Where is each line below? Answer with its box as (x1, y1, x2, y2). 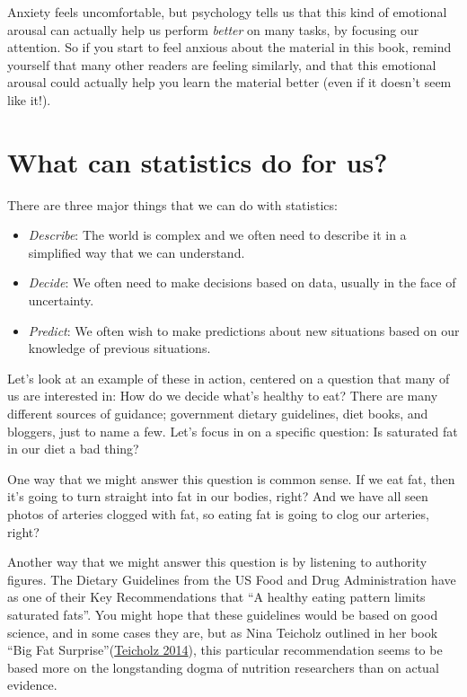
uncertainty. (28, 291, 94, 310)
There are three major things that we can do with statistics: (7, 195, 338, 214)
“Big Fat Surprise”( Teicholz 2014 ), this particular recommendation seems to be (7, 640, 443, 659)
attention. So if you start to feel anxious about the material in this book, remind (7, 38, 452, 57)
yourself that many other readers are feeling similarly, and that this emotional (7, 55, 436, 74)
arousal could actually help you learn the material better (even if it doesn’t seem (7, 73, 452, 92)
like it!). (7, 90, 51, 109)
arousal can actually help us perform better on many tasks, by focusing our (7, 20, 419, 39)
